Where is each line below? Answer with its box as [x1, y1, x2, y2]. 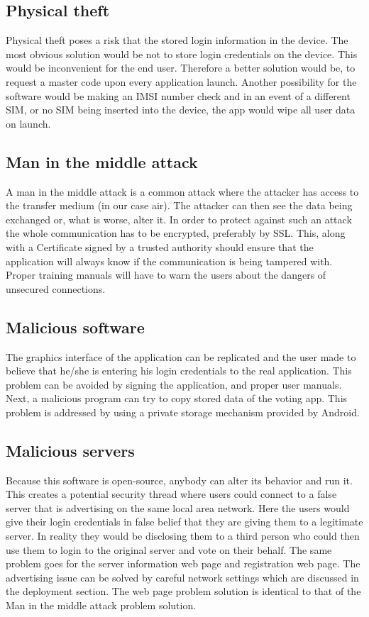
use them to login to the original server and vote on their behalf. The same [6, 542, 332, 557]
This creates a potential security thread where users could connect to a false [6, 487, 337, 501]
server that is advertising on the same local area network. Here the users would [6, 500, 350, 515]
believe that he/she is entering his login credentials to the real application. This [6, 363, 352, 378]
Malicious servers [6, 439, 135, 461]
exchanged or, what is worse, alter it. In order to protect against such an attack [6, 211, 352, 226]
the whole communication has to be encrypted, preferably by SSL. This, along [6, 226, 346, 240]
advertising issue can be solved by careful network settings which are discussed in [6, 569, 359, 584]
